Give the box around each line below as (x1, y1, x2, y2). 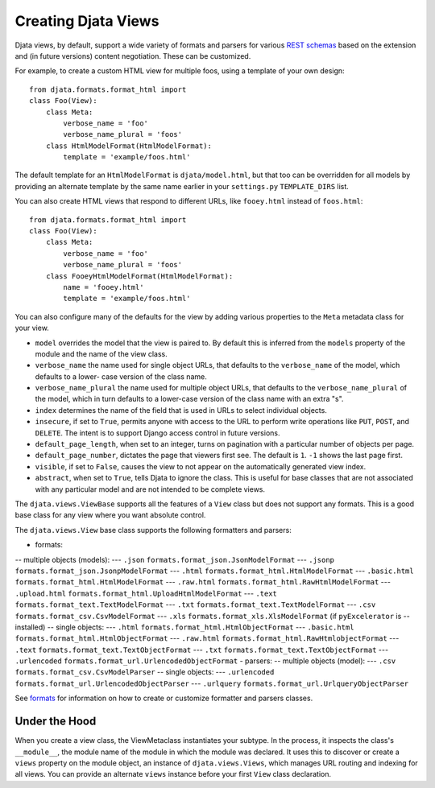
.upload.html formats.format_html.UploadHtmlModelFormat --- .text (14, 588, 278, 598)
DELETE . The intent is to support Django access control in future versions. (35, 427, 280, 438)
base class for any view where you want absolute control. (14, 510, 206, 520)
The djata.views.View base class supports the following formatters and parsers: (14, 525, 292, 534)
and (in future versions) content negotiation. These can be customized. (14, 51, 251, 60)
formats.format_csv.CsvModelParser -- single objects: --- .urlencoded (14, 667, 275, 677)
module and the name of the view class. (35, 349, 168, 358)
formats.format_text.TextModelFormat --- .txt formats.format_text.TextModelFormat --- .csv (14, 600, 376, 609)
